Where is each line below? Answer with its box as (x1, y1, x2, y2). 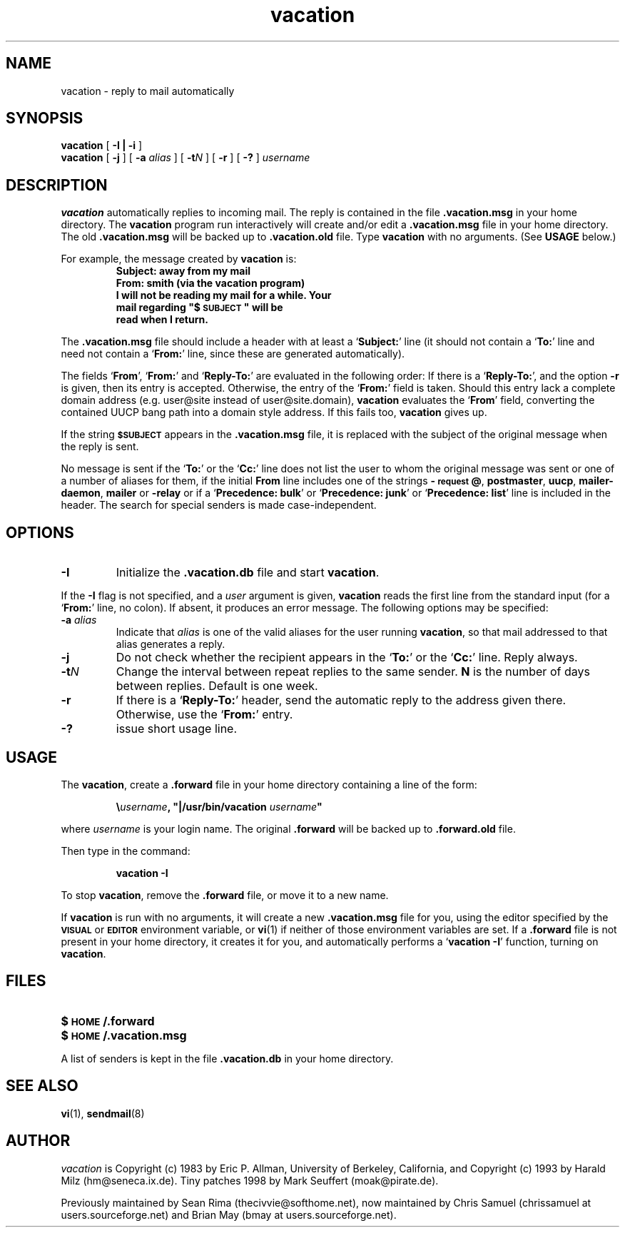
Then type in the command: (61, 844, 190, 857)
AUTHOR (6, 1132, 71, 1150)
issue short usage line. (116, 721, 238, 736)
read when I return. (116, 313, 208, 326)
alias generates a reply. (116, 638, 225, 651)
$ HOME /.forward (61, 1013, 155, 1028)
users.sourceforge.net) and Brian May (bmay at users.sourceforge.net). (61, 1208, 397, 1221)
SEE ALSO (6, 1077, 78, 1095)
